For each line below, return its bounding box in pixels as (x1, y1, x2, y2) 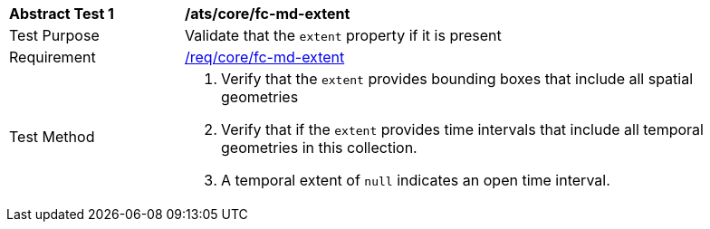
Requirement (9, 48, 96, 66)
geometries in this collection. (221, 138, 417, 157)
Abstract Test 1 (9, 5, 114, 23)
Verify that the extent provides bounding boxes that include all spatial (221, 70, 694, 88)
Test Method (9, 128, 95, 146)
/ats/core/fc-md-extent (185, 5, 350, 23)
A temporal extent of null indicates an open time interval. (221, 171, 610, 189)
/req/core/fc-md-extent (185, 48, 345, 66)
